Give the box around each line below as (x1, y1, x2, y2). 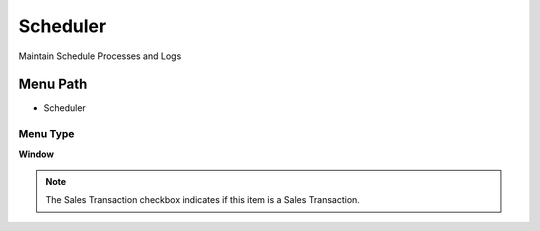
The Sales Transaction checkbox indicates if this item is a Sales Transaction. (45, 194, 360, 206)
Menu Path (18, 76, 88, 93)
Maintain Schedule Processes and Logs (18, 50, 182, 62)
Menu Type (18, 127, 75, 141)
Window (18, 148, 55, 160)
